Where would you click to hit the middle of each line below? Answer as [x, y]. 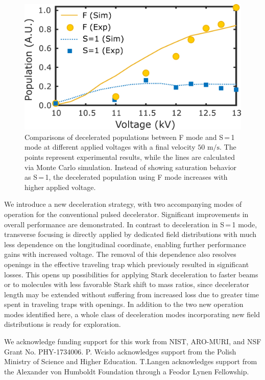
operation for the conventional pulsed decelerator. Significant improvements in [126, 214]
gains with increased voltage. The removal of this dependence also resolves [120, 254]
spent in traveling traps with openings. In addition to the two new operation [124, 304]
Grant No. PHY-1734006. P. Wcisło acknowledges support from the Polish [120, 351]
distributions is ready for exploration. [63, 324]
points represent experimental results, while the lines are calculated [130, 157]
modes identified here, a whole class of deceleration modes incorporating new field [132, 314]
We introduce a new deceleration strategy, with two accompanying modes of [123, 204]
